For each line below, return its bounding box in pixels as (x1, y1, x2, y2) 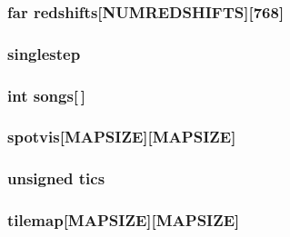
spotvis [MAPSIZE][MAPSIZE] (7, 125, 236, 148)
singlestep (7, 42, 81, 64)
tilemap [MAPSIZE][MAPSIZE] (7, 209, 240, 232)
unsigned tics (7, 167, 105, 190)
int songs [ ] (7, 84, 86, 106)
